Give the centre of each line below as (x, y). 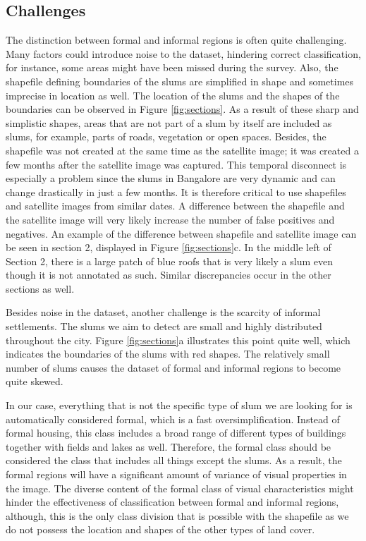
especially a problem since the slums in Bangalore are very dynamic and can (171, 178)
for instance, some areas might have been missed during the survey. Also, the (172, 67)
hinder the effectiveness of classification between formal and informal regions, (172, 502)
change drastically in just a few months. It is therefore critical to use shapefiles (176, 192)
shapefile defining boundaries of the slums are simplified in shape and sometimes (180, 81)
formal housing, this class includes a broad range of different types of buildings (176, 433)
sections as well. (40, 288)
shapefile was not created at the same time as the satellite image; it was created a (182, 150)
